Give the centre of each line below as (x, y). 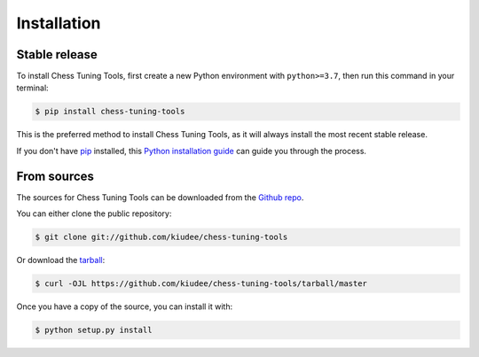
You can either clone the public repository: (94, 213)
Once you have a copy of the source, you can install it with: (125, 307)
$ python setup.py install (94, 330)
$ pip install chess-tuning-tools (110, 112)
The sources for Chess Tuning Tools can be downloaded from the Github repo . (160, 197)
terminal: (32, 88)
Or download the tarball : (61, 260)
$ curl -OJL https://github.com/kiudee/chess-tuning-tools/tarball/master (201, 284)
